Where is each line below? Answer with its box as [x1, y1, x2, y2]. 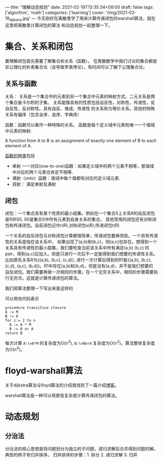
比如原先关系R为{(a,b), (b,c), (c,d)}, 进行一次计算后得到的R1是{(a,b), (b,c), [5, 257, 152, 263]
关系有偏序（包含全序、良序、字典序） [5, 111, 81, 117]
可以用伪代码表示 [5, 296, 39, 302]
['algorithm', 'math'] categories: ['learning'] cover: [5, 10, 105, 15]
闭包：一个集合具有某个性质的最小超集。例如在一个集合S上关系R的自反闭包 [5, 210, 155, 216]
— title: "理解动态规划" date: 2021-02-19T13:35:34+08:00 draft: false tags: [5, 4, 154, 10]
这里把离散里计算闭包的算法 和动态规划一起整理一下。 [5, 22, 113, 28]
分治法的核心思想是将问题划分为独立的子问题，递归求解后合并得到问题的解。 [5, 446, 158, 451]
